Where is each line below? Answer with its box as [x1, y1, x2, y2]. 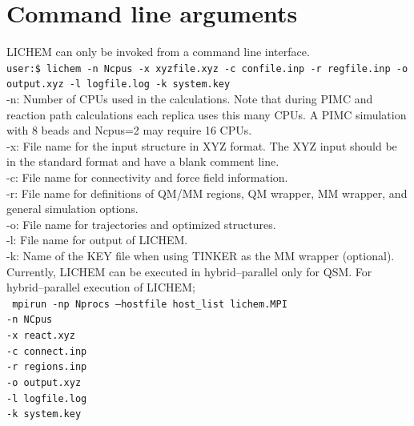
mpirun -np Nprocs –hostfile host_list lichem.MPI [12, 298, 287, 310]
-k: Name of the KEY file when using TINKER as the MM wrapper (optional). [6, 247, 395, 263]
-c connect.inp [6, 345, 87, 357]
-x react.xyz [6, 330, 75, 342]
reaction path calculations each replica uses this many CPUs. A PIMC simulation [6, 106, 407, 123]
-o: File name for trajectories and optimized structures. [6, 215, 276, 232]
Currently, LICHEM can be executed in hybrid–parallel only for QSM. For [6, 263, 372, 279]
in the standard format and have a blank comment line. [6, 153, 279, 170]
